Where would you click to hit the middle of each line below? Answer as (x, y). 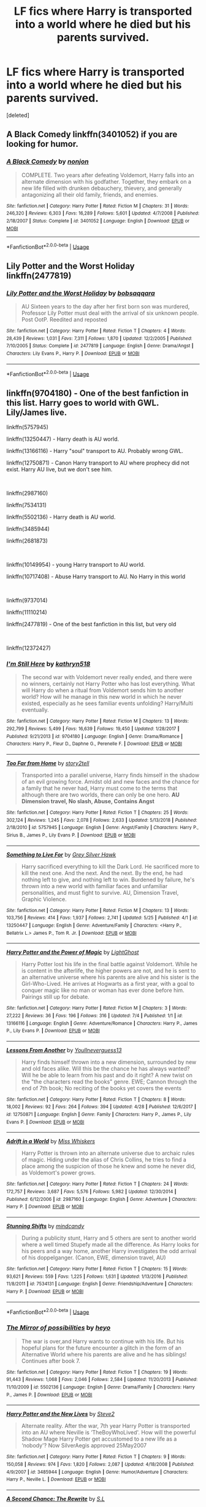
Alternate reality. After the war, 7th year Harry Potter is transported (105, 1426)
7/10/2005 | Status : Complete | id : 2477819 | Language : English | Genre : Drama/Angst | (100, 346)
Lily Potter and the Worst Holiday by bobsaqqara (81, 293)
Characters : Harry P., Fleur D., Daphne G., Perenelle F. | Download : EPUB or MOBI (94, 744)
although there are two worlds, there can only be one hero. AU (100, 795)
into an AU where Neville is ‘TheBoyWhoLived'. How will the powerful (109, 1433)
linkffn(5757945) (28, 427)
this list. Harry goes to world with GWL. (83, 403)
